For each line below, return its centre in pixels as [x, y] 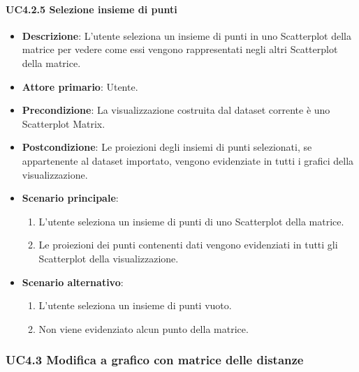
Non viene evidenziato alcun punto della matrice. [144, 328]
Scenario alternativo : [73, 282]
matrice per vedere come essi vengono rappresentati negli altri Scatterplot [180, 49]
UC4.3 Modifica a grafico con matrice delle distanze [155, 360]
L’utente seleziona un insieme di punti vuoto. [135, 305]
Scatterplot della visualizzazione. [109, 258]
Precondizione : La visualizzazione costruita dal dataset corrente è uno [176, 110]
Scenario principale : [70, 198]
